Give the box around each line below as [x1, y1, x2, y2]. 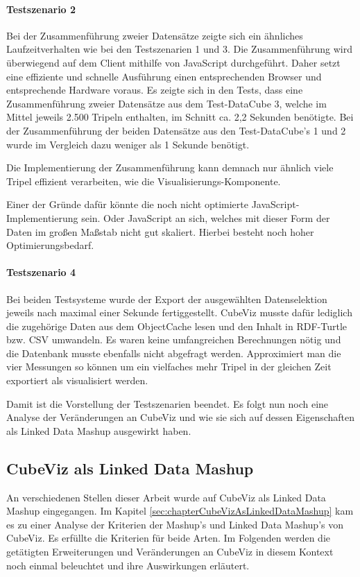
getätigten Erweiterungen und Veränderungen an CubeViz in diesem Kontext [6, 544, 334, 559]
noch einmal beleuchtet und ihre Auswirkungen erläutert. [6, 558, 250, 572]
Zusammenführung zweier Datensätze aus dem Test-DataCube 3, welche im [6, 96, 327, 110]
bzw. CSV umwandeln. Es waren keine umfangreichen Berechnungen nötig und [6, 332, 341, 347]
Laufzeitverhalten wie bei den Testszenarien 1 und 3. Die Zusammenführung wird [6, 42, 352, 56]
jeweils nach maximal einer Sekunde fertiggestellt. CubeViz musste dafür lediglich [6, 305, 352, 320]
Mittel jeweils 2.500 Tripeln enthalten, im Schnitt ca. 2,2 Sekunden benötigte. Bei [6, 110, 354, 124]
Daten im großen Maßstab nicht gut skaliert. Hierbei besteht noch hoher [6, 224, 314, 239]
